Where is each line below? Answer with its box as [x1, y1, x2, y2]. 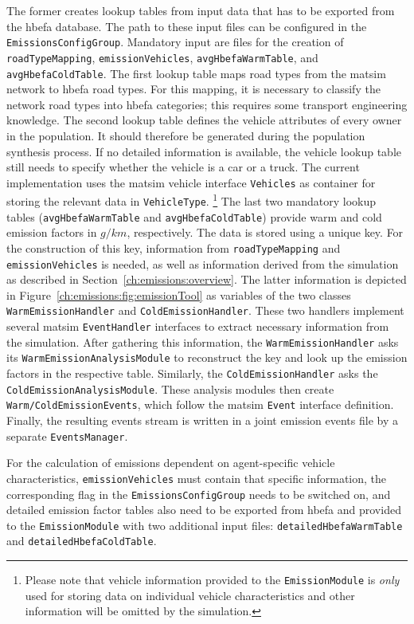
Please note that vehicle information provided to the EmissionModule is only [25, 571, 400, 588]
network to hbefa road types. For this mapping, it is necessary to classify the [6, 80, 381, 97]
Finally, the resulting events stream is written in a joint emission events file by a [6, 412, 398, 429]
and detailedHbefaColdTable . [6, 532, 157, 549]
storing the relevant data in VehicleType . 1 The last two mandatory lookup [6, 190, 377, 210]
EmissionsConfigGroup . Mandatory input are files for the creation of [6, 33, 344, 50]
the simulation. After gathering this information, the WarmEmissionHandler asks [6, 333, 399, 350]
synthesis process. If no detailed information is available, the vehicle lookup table [6, 143, 401, 159]
